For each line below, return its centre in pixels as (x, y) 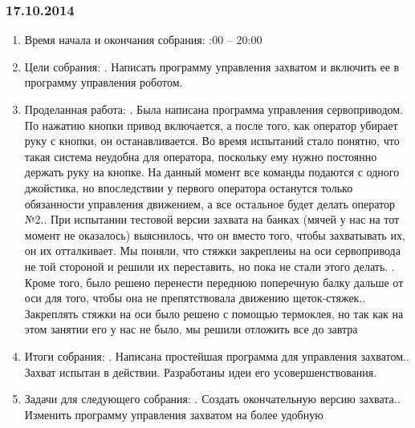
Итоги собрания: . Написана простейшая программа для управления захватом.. (217, 355)
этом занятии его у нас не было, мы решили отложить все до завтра (191, 329)
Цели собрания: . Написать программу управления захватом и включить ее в (212, 66)
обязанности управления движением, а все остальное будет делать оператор (210, 203)
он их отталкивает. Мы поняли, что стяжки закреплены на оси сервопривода (212, 250)
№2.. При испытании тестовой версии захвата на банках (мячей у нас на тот (212, 219)
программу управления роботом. (104, 82)
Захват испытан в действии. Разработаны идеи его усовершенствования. (201, 371)
